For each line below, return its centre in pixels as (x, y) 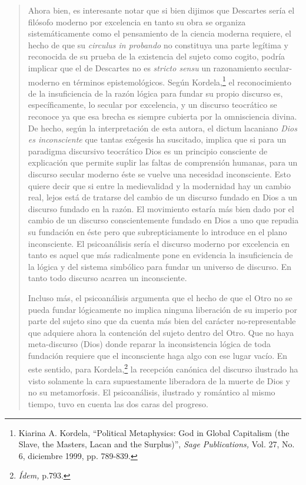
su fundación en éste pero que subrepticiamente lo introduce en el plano (157, 231)
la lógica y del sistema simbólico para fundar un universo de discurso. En (160, 266)
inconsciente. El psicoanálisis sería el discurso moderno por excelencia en (159, 243)
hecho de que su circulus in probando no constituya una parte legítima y (158, 44)
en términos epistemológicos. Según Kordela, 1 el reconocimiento (177, 81)
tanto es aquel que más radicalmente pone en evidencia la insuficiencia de (160, 255)
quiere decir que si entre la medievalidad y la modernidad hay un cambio (159, 185)
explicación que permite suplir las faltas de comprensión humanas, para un (163, 162)
